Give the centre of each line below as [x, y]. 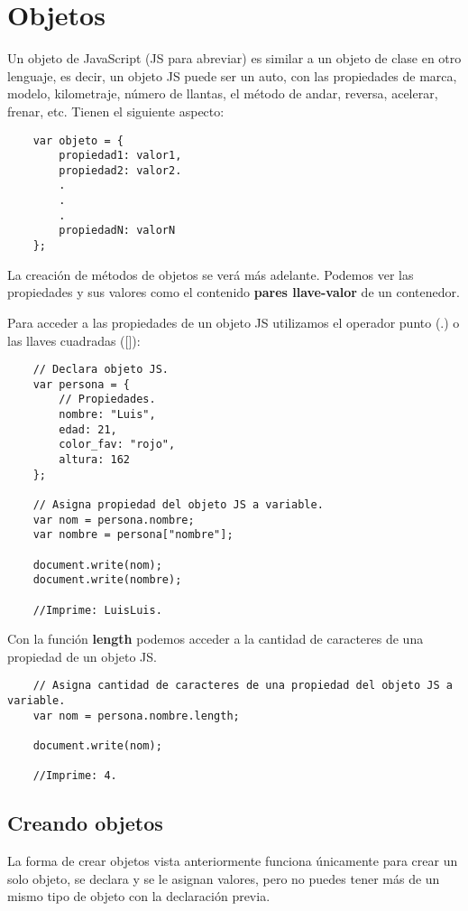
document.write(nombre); [107, 580]
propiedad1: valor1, [120, 156]
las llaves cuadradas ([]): [74, 340]
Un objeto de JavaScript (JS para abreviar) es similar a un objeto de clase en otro [234, 58]
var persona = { [82, 384]
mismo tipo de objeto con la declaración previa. [139, 896]
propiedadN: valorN [117, 231]
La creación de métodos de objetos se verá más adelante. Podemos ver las [211, 274]
